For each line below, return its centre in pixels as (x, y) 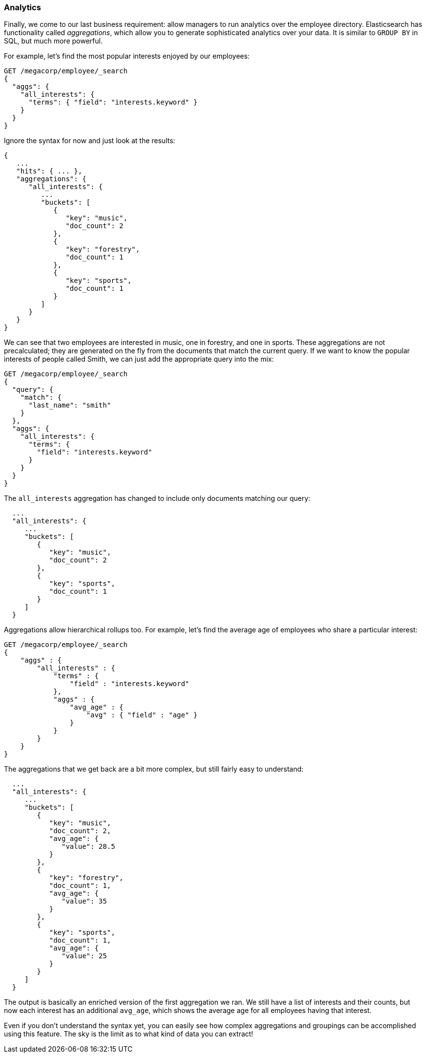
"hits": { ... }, (49, 171)
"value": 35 (84, 901)
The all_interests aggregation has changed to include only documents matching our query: (157, 498)
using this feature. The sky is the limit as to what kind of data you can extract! (129, 1034)
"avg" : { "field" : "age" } (142, 715)
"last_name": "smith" (70, 405)
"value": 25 (84, 956)
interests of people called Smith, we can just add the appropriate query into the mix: (139, 359)
